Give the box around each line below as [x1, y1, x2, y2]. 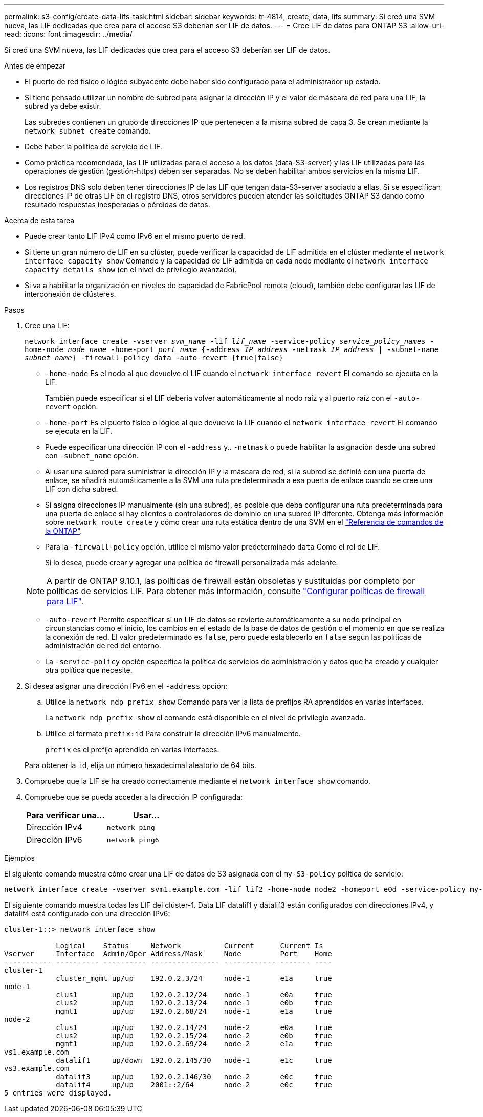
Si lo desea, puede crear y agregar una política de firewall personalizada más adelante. [45, 558, 338, 567]
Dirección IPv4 [26, 822, 83, 833]
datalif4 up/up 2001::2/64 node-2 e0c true [56, 1081, 332, 1089]
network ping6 [106, 836, 159, 844]
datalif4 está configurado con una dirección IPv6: [4, 909, 170, 918]
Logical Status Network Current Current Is [56, 941, 323, 950]
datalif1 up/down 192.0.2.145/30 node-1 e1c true [56, 1056, 332, 1064]
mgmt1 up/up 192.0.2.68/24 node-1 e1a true [56, 1007, 332, 1015]
